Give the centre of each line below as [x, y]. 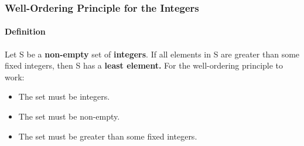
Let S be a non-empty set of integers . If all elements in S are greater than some [152, 54]
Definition [25, 31]
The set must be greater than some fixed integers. [108, 136]
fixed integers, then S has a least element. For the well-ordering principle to [144, 65]
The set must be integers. [64, 96]
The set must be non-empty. [69, 116]
